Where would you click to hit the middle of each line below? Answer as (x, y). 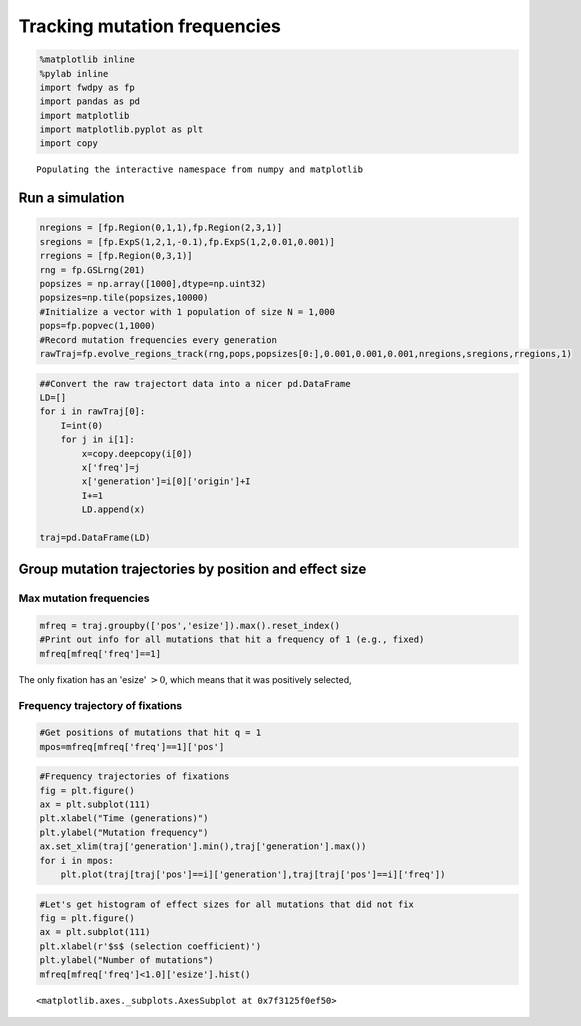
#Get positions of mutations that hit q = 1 (150, 733)
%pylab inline (74, 73)
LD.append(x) (113, 509)
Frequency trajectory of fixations (100, 705)
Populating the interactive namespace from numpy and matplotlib (200, 169)
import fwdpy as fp (87, 87)
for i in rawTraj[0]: (92, 411)
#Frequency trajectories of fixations (134, 776)
